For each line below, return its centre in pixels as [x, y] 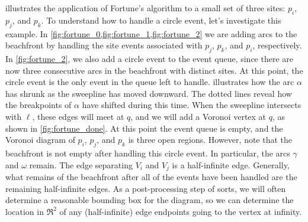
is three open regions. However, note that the [210, 140]
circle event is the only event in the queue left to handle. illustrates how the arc [150, 82]
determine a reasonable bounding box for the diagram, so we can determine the [150, 200]
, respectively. [277, 45]
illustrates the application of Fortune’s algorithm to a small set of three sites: [145, 8]
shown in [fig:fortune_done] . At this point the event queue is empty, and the [144, 128]
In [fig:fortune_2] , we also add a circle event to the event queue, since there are [149, 58]
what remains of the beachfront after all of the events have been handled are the [151, 176]
